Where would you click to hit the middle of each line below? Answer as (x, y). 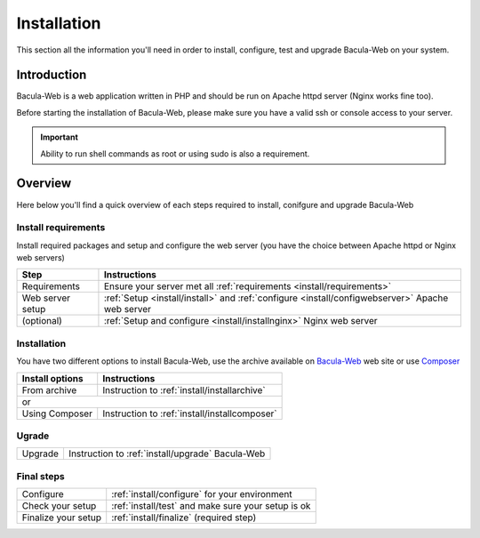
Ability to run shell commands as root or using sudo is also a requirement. (175, 153)
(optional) (42, 321)
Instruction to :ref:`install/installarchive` (184, 389)
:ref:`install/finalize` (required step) (184, 518)
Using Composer (57, 414)
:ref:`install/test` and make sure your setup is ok (211, 506)
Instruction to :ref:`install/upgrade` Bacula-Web (167, 454)
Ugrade (33, 436)
